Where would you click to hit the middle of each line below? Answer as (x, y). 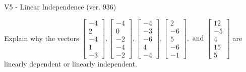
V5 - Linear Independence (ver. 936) (60, 6)
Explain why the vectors (42, 38)
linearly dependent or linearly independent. (71, 63)
